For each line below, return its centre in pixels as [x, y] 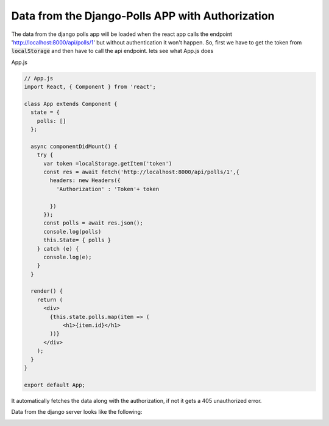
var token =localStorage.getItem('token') [108, 163]
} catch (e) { [58, 249]
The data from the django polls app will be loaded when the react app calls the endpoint [122, 34]
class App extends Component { [71, 104]
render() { [47, 291]
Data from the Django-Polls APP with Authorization [143, 16]
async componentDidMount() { [74, 146]
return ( [50, 299]
